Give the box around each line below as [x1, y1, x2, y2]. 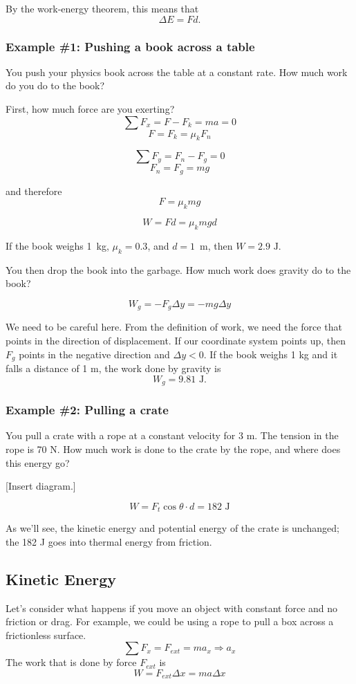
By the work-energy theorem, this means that [6, 1, 199, 15]
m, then [200, 239, 233, 253]
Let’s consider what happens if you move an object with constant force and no [6, 600, 338, 615]
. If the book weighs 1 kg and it [203, 346, 338, 361]
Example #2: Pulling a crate [6, 401, 169, 418]
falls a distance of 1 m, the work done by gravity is [6, 361, 221, 376]
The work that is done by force [6, 655, 137, 669]
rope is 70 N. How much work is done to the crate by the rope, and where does [6, 441, 341, 456]
